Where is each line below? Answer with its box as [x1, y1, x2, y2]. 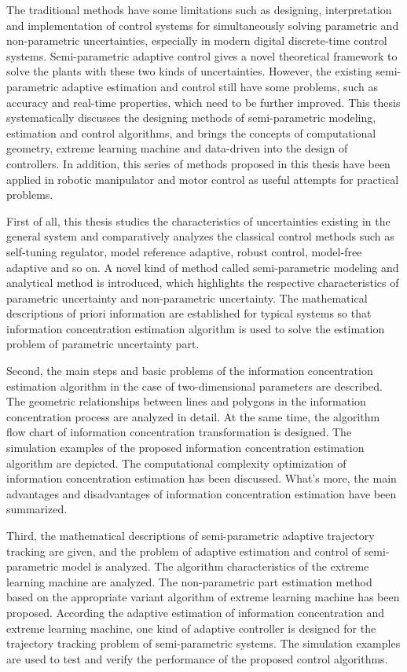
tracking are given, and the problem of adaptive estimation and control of [6, 542, 361, 559]
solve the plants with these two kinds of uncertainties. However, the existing [6, 63, 372, 79]
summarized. [6, 501, 68, 517]
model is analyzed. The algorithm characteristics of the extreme [61, 558, 369, 575]
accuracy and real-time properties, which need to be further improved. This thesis [6, 94, 401, 110]
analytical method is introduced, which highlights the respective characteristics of [6, 274, 399, 291]
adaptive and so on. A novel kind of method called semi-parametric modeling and [6, 259, 399, 275]
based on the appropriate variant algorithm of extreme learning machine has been [6, 589, 400, 605]
